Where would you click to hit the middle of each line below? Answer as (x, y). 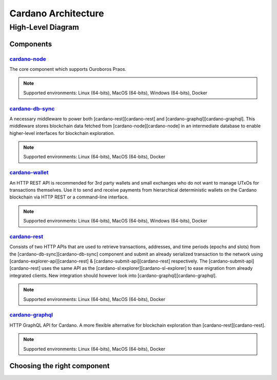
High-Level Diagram (44, 27)
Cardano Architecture (57, 13)
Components (31, 44)
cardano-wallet (29, 173)
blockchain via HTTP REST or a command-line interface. (69, 197)
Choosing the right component (60, 366)
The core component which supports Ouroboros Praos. (68, 69)
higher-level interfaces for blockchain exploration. (62, 133)
